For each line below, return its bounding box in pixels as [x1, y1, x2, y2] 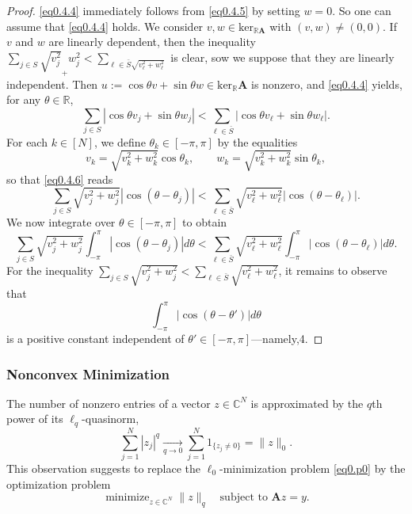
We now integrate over [6, 214, 116, 230]
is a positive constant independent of [6, 330, 185, 347]
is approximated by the [250, 394, 364, 411]
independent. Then [6, 75, 98, 92]
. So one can [332, 2, 391, 18]
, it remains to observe [278, 262, 387, 279]
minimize [105, 492, 150, 504]
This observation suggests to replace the [6, 460, 201, 477]
